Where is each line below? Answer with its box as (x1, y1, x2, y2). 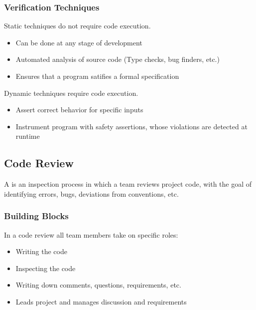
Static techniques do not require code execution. (4, 20, 151, 31)
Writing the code (15, 246, 67, 257)
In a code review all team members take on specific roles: (4, 229, 178, 240)
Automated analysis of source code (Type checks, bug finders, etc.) (15, 54, 220, 64)
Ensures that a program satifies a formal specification (15, 71, 179, 81)
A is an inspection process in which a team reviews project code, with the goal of (4, 179, 252, 189)
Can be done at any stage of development (15, 37, 142, 47)
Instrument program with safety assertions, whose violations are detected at (15, 121, 248, 131)
